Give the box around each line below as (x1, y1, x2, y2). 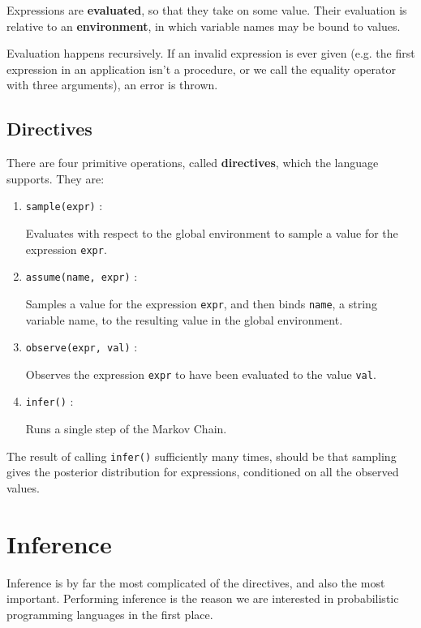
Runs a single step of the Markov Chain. (25, 420, 227, 437)
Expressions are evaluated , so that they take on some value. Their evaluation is (6, 2, 407, 18)
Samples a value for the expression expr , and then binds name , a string (25, 295, 377, 312)
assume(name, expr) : (25, 268, 138, 285)
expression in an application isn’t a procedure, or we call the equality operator (6, 60, 396, 77)
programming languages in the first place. (6, 605, 213, 622)
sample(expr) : (25, 197, 103, 214)
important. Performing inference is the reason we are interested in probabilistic (6, 590, 399, 607)
